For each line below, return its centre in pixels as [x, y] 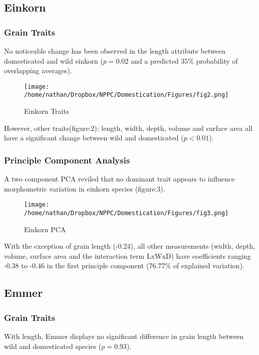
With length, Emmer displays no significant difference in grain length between [124, 336]
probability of [217, 60]
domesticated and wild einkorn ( [54, 60]
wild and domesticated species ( [53, 346]
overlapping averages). [38, 70]
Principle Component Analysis [67, 160]
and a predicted [155, 60]
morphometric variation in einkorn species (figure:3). [85, 188]
